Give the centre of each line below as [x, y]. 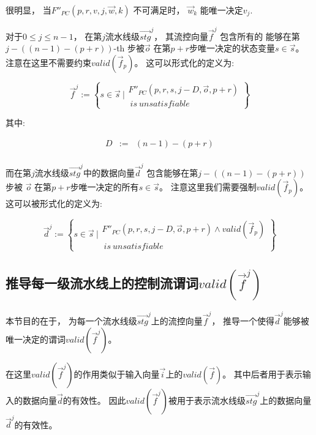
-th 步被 [129, 48]
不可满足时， [159, 10]
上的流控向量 [177, 321]
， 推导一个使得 [243, 321]
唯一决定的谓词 [36, 339]
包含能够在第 [172, 172]
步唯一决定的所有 [104, 187]
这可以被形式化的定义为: [54, 203]
